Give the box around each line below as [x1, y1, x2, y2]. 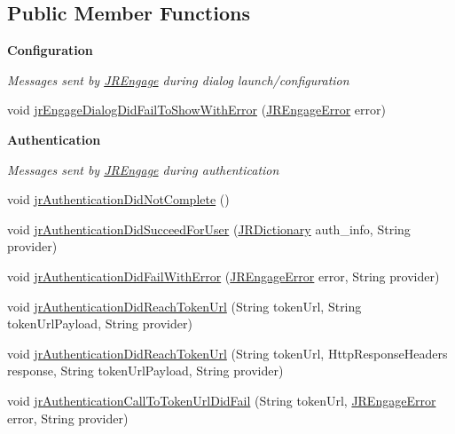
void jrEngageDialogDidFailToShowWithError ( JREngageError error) [7, 100, 386, 119]
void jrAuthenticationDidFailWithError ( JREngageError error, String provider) [7, 266, 440, 285]
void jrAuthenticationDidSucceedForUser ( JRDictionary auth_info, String [7, 219, 411, 238]
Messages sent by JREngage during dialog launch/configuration [7, 70, 349, 89]
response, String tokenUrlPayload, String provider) [7, 361, 284, 380]
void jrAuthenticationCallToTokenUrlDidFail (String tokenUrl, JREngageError [7, 391, 436, 409]
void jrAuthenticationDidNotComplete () [7, 190, 230, 209]
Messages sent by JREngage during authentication [7, 160, 279, 178]
